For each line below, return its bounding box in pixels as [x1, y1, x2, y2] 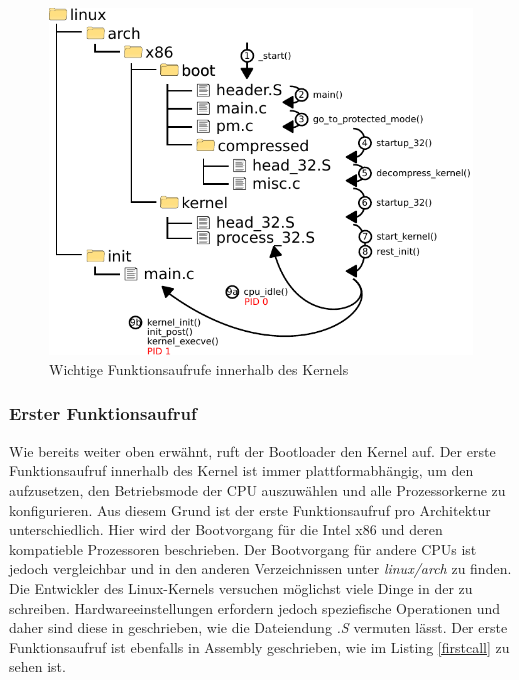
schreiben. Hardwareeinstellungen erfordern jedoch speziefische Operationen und [9, 597, 501, 618]
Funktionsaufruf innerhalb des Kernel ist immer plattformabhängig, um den [9, 460, 474, 481]
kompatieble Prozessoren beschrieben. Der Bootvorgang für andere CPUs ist [9, 538, 477, 559]
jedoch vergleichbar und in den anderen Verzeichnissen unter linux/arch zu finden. [9, 558, 512, 579]
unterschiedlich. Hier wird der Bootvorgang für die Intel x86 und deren [9, 519, 443, 540]
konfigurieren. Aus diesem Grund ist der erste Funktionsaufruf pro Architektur [9, 499, 491, 520]
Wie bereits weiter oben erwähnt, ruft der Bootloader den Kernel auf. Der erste [9, 440, 496, 461]
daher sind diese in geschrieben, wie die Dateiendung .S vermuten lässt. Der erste [9, 617, 508, 638]
